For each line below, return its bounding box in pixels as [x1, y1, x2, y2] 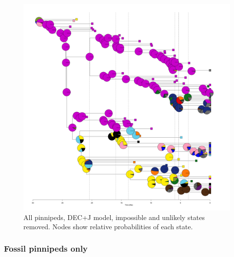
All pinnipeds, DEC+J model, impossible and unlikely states [23, 212, 205, 222]
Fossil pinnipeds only [4, 242, 88, 254]
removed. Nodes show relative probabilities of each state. [23, 221, 193, 232]
